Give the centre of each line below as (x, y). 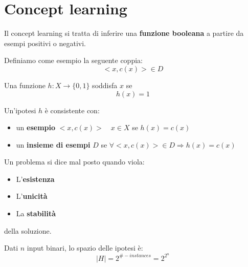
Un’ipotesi (20, 110)
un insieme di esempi (53, 144)
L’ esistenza (35, 179)
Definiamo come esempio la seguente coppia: (73, 60)
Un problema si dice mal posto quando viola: (74, 162)
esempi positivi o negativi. (45, 43)
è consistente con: (72, 110)
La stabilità (36, 213)
